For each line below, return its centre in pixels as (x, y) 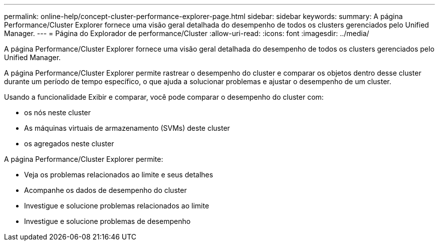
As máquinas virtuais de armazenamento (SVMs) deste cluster (127, 128)
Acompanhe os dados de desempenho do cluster (105, 190)
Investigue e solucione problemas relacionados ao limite (117, 206)
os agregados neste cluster (69, 144)
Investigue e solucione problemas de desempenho (107, 221)
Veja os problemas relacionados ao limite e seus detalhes (119, 175)
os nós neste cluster (58, 112)
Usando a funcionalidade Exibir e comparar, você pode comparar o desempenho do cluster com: (164, 97)
